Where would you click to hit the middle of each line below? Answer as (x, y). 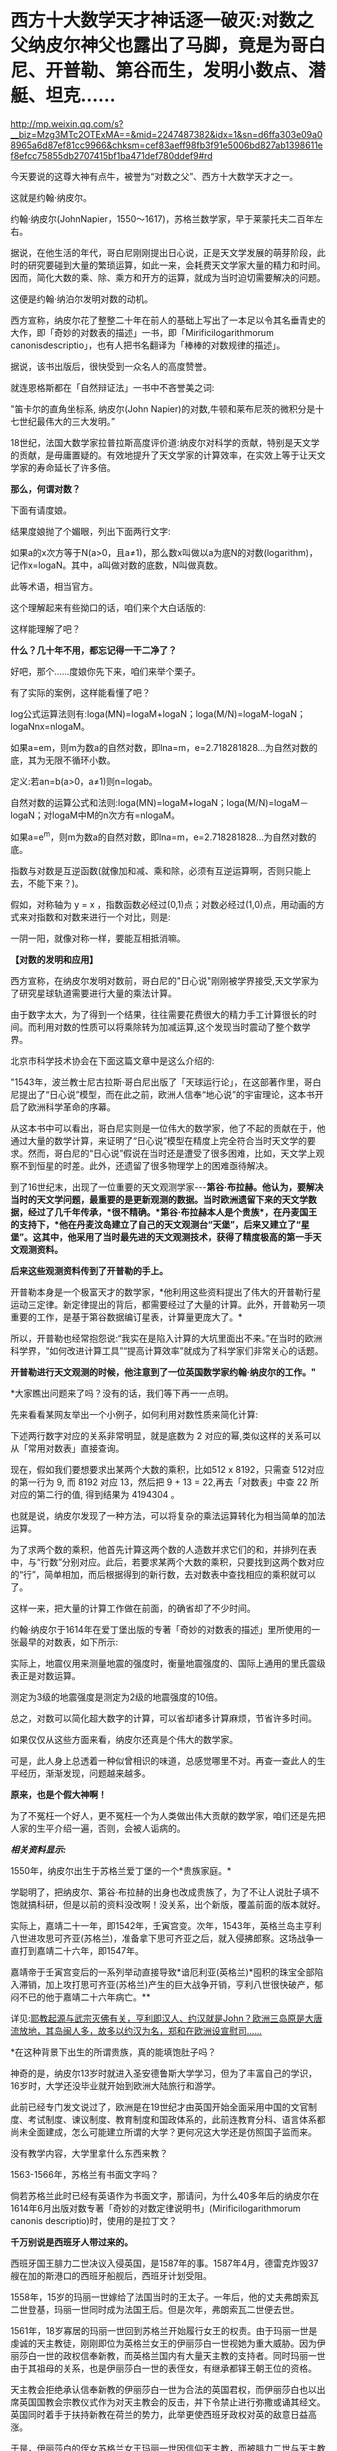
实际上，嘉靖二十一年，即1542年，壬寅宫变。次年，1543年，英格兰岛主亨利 (166, 1925)
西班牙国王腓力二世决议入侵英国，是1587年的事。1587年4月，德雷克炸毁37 (164, 2263)
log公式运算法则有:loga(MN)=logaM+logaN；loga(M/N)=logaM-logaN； (158, 713)
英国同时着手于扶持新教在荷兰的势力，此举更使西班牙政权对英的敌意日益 (159, 2414)
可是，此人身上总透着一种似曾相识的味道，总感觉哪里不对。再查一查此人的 (163, 1760)
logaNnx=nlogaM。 (50, 726)
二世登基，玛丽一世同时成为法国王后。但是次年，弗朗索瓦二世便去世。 (155, 2309)
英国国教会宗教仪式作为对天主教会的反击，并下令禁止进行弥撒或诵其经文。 (172, 2402)
